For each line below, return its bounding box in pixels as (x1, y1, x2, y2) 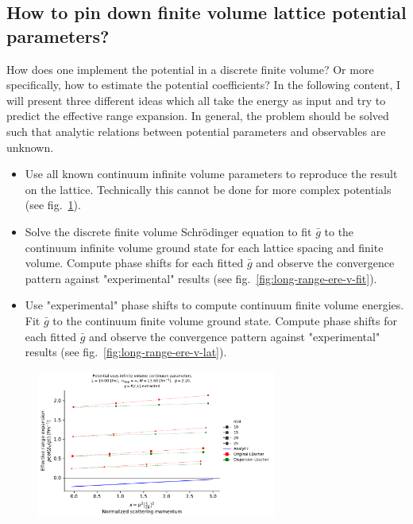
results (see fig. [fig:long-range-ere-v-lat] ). (25, 344, 227, 360)
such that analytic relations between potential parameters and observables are (6, 122, 386, 139)
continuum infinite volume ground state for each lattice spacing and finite (25, 239, 384, 255)
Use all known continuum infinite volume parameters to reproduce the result (25, 165, 398, 182)
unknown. (6, 138, 54, 155)
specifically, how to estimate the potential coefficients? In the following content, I (6, 76, 401, 93)
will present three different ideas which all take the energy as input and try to (6, 91, 386, 108)
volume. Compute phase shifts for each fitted (25, 254, 244, 271)
